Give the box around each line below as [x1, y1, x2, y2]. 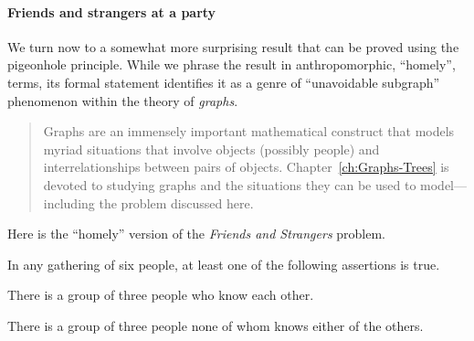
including [43, 193, 95, 212]
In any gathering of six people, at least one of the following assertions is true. [7, 254, 440, 273]
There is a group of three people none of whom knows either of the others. [7, 315, 424, 335]
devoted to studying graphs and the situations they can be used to [43, 175, 416, 194]
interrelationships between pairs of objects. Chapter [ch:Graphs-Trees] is [43, 157, 449, 176]
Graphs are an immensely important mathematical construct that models [43, 122, 455, 141]
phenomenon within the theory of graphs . [7, 91, 238, 110]
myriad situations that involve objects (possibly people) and [43, 139, 380, 158]
